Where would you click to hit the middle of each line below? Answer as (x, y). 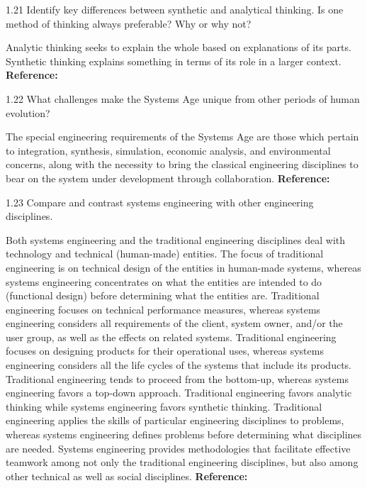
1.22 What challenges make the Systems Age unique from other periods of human (183, 98)
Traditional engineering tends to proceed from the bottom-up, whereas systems (177, 378)
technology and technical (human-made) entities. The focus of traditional (165, 254)
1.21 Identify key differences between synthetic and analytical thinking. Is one (175, 9)
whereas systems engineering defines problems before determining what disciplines (184, 434)
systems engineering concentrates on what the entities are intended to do (164, 281)
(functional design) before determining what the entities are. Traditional (163, 295)
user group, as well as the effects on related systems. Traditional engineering (171, 337)
